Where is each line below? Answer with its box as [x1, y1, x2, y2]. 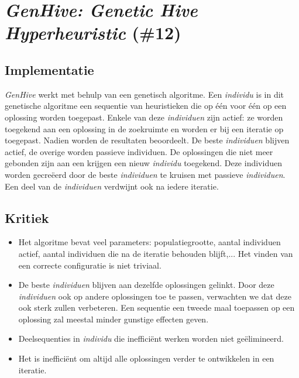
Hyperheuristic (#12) [5, 20, 181, 45]
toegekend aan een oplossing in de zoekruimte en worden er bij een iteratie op [5, 122, 284, 135]
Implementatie [5, 60, 94, 78]
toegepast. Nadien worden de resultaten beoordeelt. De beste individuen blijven [5, 134, 290, 146]
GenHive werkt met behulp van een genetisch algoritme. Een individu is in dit [5, 88, 284, 100]
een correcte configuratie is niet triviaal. [18, 259, 161, 271]
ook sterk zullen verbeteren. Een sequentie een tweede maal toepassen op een [18, 301, 295, 314]
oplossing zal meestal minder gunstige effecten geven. [18, 312, 209, 325]
